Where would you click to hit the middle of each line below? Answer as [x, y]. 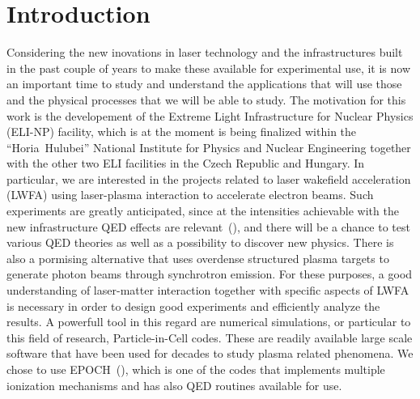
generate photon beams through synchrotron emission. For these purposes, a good [210, 274]
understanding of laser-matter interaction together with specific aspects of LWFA [208, 290]
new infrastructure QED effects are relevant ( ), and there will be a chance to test [208, 226]
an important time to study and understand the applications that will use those [204, 84]
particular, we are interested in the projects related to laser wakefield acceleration [209, 178]
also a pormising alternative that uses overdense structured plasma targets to [198, 258]
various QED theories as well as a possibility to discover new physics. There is [200, 242]
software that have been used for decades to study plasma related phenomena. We [210, 353]
